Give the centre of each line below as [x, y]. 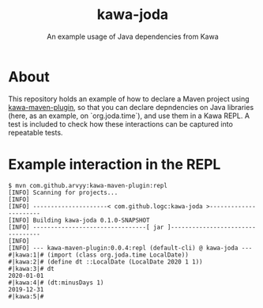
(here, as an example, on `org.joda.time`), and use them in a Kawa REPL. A [129, 116]
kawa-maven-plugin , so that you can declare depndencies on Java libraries [131, 107]
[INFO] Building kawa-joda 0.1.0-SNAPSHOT [79, 220]
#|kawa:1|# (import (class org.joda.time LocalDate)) [99, 255]
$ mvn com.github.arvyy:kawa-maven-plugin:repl [88, 185]
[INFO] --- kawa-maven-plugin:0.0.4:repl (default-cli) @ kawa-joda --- [130, 248]
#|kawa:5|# [26, 296]
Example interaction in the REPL [115, 164]
